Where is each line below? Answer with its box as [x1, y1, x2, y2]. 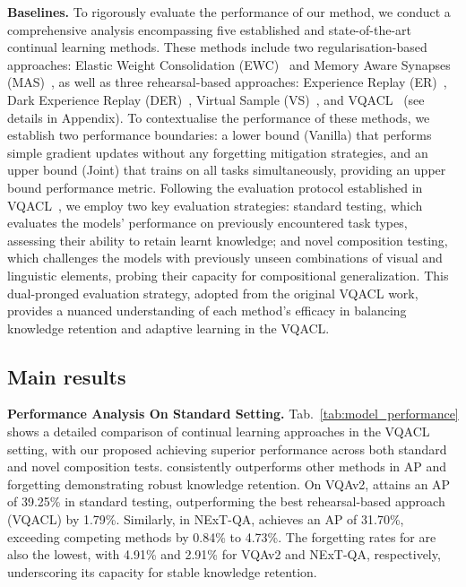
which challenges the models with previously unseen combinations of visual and [7, 248, 443, 267]
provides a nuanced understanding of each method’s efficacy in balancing [7, 301, 407, 320]
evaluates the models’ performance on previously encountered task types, [7, 213, 408, 232]
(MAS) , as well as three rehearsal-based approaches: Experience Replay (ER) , [7, 73, 447, 91]
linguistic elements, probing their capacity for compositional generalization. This [7, 265, 449, 284]
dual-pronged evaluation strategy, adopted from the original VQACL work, [7, 283, 419, 302]
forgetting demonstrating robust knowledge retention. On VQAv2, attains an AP [7, 474, 451, 493]
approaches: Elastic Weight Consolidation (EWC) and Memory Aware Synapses [7, 55, 451, 73]
